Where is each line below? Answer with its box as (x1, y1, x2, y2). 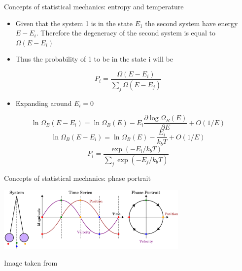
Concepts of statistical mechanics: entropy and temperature (4, 1, 184, 11)
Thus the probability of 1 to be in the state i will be (15, 54, 173, 64)
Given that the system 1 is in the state (15, 18, 133, 28)
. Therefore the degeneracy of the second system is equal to (36, 28, 215, 38)
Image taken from (4, 257, 58, 268)
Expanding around (15, 98, 72, 108)
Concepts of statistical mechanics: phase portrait (4, 172, 151, 183)
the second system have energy (145, 18, 238, 28)
